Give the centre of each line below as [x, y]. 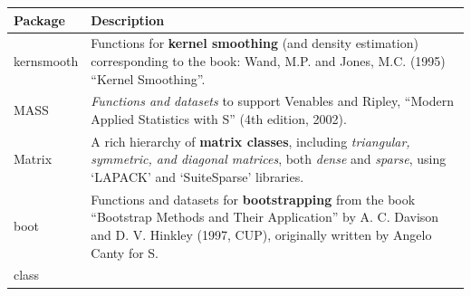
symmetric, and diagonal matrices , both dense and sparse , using [269, 159]
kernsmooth [46, 60]
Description [128, 19]
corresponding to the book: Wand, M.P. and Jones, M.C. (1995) [268, 60]
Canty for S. [125, 252]
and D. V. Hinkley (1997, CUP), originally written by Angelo [261, 235]
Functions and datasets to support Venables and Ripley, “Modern [272, 101]
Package [39, 19]
